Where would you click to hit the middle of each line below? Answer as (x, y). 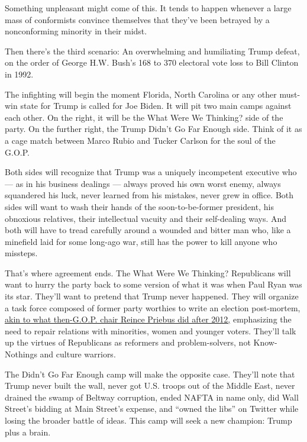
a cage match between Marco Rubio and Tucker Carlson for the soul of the (140, 140)
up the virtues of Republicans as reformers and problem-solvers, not (128, 342)
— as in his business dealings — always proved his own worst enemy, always (143, 183)
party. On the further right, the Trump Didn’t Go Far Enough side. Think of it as (153, 129)
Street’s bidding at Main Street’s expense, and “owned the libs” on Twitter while (152, 409)
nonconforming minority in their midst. (76, 31)
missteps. (21, 253)
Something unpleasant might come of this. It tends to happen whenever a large (148, 8)
